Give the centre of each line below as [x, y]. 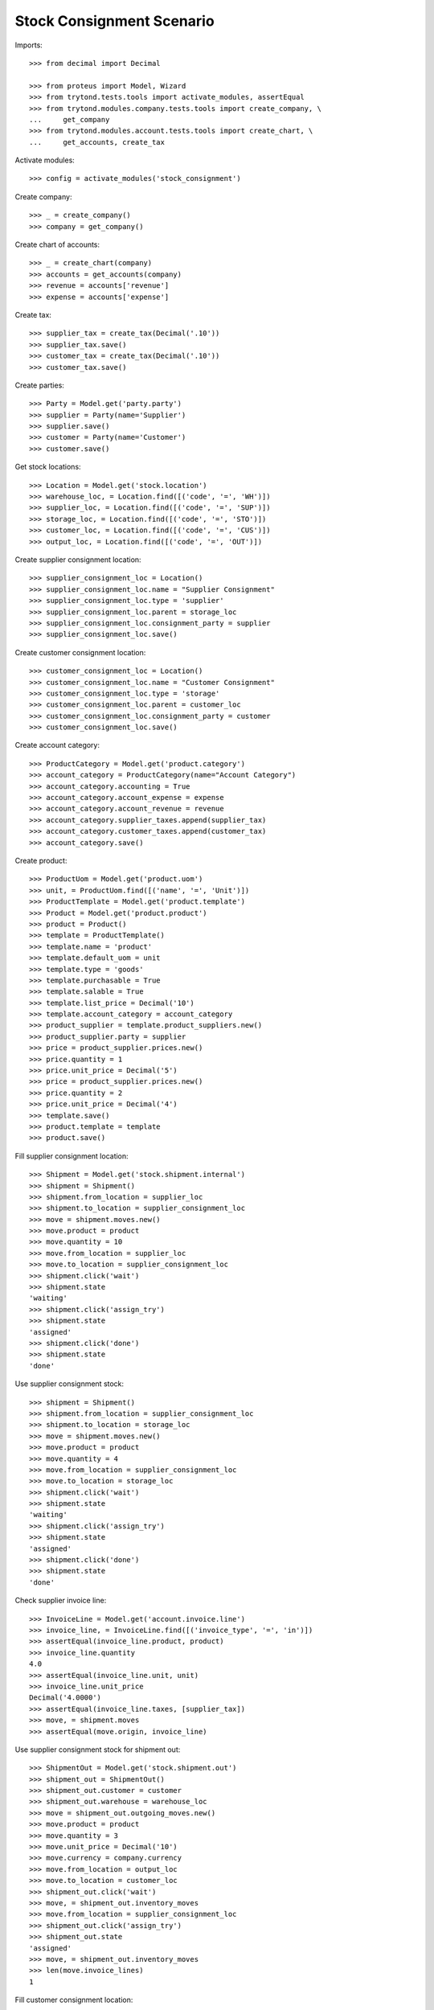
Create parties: [39, 385]
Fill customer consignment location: [74, 2000]
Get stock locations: [48, 467]
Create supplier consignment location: [78, 560]
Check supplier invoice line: [61, 1601]
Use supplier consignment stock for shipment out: [98, 1750]
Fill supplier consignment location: [72, 1156]
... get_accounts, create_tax [97, 142]
